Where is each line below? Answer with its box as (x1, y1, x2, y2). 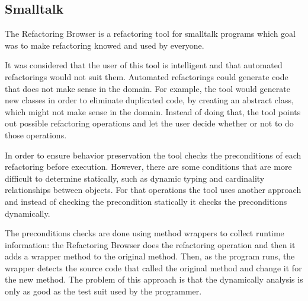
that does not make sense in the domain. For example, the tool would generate (5, 82, 290, 94)
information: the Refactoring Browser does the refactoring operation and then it (5, 238, 296, 251)
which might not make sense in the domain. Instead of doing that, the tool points (5, 105, 301, 118)
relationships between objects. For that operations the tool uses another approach (5, 183, 301, 196)
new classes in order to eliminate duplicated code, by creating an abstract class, (5, 94, 294, 106)
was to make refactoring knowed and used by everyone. (5, 39, 204, 51)
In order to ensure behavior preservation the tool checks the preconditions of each (5, 148, 301, 161)
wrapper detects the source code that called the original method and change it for (5, 261, 302, 274)
